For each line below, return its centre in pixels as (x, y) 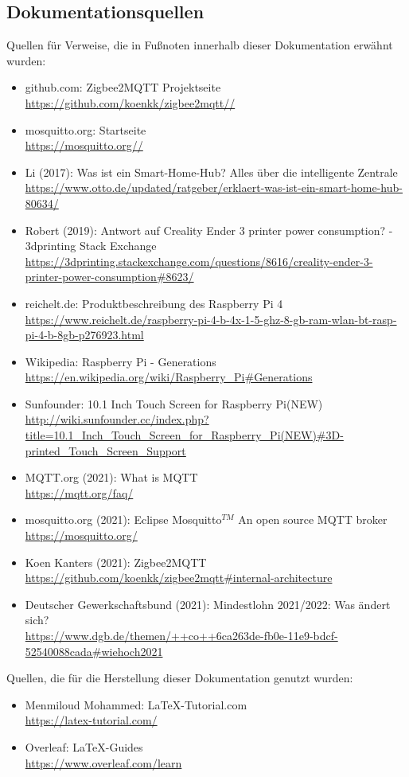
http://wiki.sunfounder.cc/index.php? (117, 419)
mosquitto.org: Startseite (86, 129)
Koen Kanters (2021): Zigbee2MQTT (116, 562)
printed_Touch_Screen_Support (105, 450)
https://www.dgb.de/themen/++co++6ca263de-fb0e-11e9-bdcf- (181, 636)
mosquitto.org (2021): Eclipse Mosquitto (123, 519)
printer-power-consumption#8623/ (109, 277)
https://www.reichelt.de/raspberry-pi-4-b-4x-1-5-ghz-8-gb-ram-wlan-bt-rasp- (211, 319)
